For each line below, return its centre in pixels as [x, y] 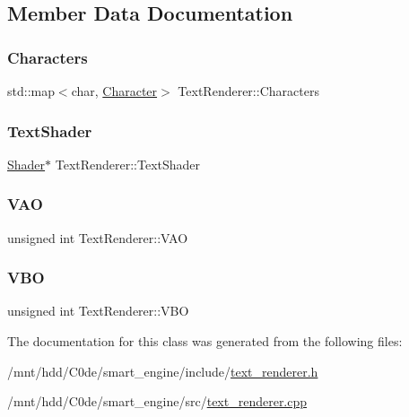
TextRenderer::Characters [248, 91]
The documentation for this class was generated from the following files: [205, 341]
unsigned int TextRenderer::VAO [98, 237]
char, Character [114, 91]
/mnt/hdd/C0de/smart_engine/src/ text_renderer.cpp [157, 401]
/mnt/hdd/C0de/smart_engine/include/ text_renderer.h [163, 371]
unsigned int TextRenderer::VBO [98, 311]
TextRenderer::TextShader [128, 164]
